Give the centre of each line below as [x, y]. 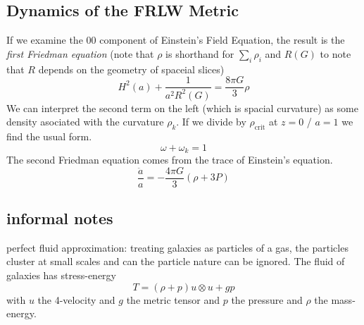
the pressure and [267, 299]
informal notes [60, 218]
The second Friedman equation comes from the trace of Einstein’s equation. [170, 160]
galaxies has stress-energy [61, 275]
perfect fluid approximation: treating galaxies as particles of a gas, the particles [177, 247]
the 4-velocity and [76, 299]
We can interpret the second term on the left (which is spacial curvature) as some [182, 108]
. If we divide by [211, 122]
